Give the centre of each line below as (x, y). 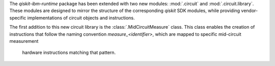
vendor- (250, 11)
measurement (24, 41)
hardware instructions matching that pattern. (69, 52)
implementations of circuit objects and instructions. (81, 18)
